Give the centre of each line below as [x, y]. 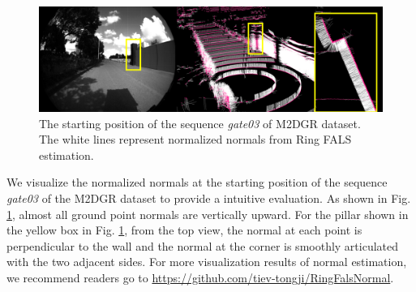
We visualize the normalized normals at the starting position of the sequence [197, 182]
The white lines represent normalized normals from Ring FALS [195, 139]
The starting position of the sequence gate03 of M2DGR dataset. [200, 123]
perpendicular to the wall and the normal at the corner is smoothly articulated [203, 245]
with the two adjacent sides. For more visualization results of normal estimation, [207, 262]
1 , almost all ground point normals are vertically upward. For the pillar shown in [208, 214]
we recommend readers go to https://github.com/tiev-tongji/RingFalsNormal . [200, 277]
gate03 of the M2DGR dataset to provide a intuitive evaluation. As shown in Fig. [209, 198]
